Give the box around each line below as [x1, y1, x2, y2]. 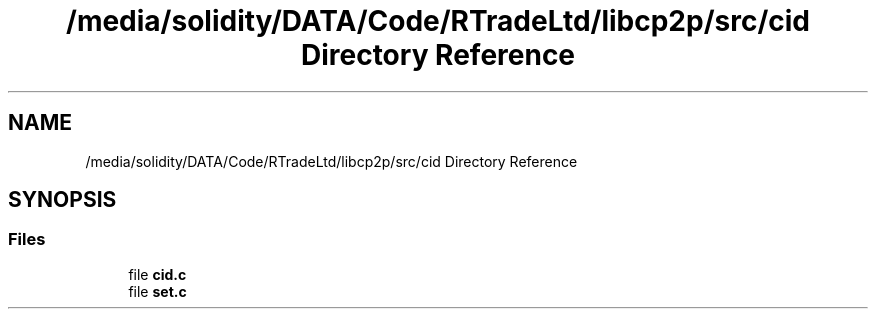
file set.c [128, 282, 187, 300]
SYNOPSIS [8, 187, 117, 213]
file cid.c [128, 265, 187, 283]
